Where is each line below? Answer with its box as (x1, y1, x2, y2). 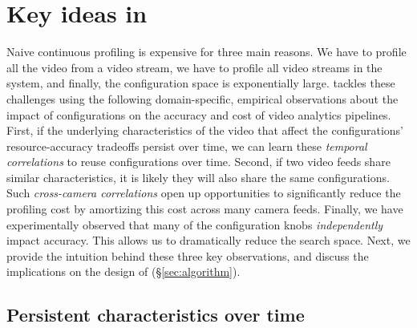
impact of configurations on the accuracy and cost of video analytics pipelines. (6, 106, 391, 123)
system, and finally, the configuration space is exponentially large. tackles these (6, 75, 395, 91)
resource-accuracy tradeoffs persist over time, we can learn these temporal (6, 137, 367, 154)
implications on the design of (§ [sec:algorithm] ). (6, 263, 241, 280)
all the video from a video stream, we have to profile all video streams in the (6, 59, 383, 75)
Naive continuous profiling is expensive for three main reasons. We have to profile (6, 43, 407, 60)
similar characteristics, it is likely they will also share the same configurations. (6, 168, 390, 185)
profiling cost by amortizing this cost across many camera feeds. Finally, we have (6, 200, 403, 217)
